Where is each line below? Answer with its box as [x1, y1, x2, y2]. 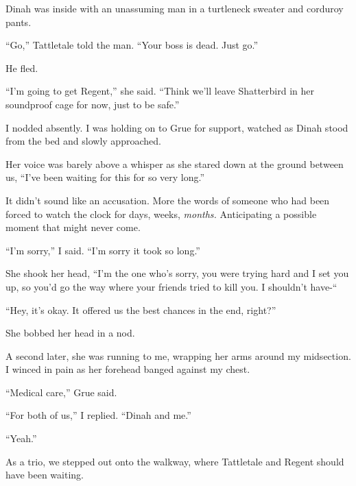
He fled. [5, 60, 38, 75]
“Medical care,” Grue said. [5, 385, 117, 399]
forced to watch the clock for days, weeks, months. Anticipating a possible [5, 206, 317, 221]
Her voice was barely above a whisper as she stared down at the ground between [5, 156, 344, 171]
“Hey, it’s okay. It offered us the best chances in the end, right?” [5, 302, 276, 317]
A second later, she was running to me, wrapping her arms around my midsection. [5, 348, 351, 363]
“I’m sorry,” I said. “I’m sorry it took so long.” [5, 243, 200, 257]
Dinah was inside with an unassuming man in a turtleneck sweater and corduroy [5, 1, 344, 15]
